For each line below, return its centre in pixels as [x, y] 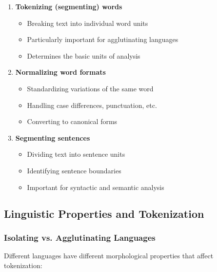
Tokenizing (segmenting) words [69, 6]
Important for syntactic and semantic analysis [96, 187]
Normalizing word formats [60, 72]
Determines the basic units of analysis [84, 55]
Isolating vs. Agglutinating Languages [80, 237]
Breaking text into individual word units [88, 23]
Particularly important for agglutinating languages [103, 39]
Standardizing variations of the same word [90, 88]
